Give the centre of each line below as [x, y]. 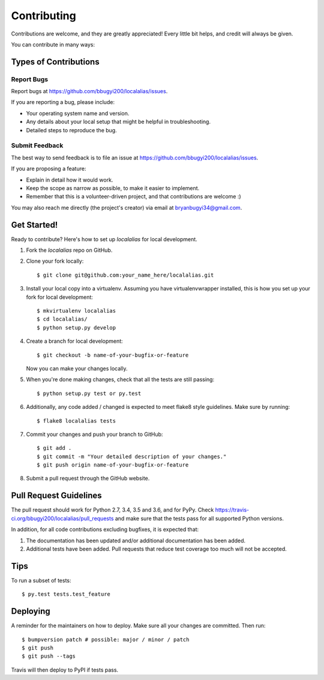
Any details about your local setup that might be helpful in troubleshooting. [118, 122]
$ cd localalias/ [62, 319]
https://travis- [232, 510]
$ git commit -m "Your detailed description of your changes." [132, 456]
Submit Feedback [37, 145]
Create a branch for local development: [74, 341]
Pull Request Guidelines [56, 496]
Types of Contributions [55, 62]
